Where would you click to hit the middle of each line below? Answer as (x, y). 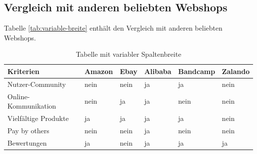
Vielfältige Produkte (38, 118)
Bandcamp (197, 71)
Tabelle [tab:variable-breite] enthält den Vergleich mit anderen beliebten (113, 28)
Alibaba (158, 71)
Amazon (99, 71)
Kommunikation (32, 106)
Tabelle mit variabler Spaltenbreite (128, 54)
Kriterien (23, 71)
